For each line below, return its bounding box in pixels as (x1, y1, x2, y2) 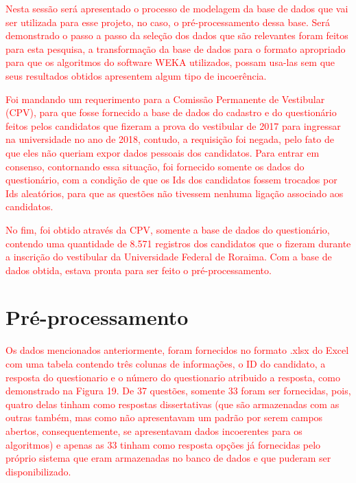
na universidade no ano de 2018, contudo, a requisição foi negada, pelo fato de (5, 132, 334, 146)
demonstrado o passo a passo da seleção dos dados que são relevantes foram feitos (5, 28, 348, 43)
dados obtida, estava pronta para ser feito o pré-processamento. (5, 262, 272, 277)
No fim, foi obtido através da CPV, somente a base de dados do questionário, (5, 222, 330, 236)
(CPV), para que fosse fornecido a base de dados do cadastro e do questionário (5, 105, 337, 120)
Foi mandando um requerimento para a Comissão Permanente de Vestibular (5, 91, 325, 106)
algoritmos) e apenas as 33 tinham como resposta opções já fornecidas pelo (5, 437, 321, 451)
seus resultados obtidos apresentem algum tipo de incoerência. (5, 68, 267, 82)
